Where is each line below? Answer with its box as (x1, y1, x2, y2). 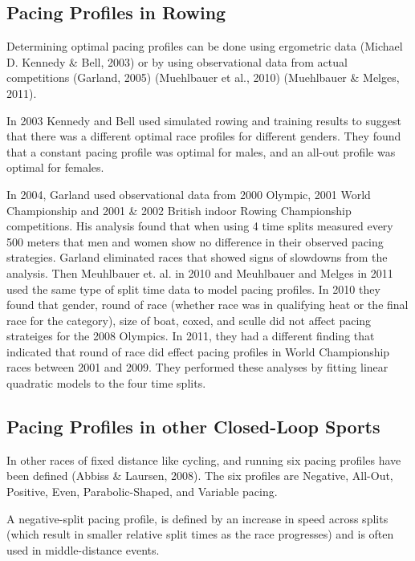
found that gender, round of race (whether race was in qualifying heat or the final (6, 296, 409, 313)
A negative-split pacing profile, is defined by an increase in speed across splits (6, 510, 389, 526)
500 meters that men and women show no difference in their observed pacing (6, 233, 384, 250)
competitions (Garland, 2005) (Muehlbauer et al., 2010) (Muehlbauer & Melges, (6, 69, 400, 86)
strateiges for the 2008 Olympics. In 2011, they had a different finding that (6, 327, 375, 344)
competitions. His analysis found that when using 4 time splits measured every (6, 217, 393, 234)
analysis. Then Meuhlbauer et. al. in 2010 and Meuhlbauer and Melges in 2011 (6, 264, 393, 281)
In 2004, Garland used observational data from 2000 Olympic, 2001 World (6, 185, 371, 202)
